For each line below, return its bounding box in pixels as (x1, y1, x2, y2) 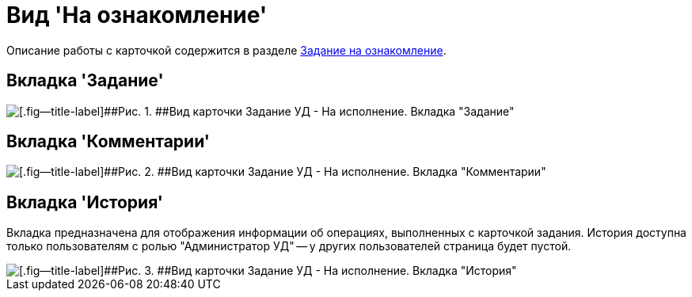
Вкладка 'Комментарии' (6, 131, 210, 152)
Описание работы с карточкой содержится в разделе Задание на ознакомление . (6, 43, 447, 57)
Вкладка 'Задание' (6, 70, 164, 91)
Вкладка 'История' (6, 192, 163, 212)
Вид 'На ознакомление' (6, 2, 268, 29)
